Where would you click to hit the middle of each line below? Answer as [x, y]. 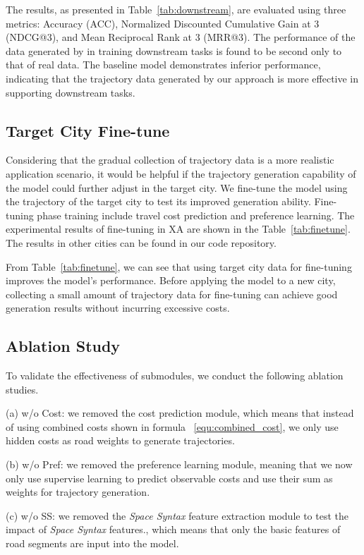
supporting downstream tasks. [71, 92]
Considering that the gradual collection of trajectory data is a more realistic [170, 160]
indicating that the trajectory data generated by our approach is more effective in [182, 78]
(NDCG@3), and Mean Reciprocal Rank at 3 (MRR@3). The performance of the [181, 37]
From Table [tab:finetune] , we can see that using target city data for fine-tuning [179, 266]
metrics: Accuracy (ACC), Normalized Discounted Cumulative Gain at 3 [163, 23]
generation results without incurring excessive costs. [118, 308]
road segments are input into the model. [92, 543]
